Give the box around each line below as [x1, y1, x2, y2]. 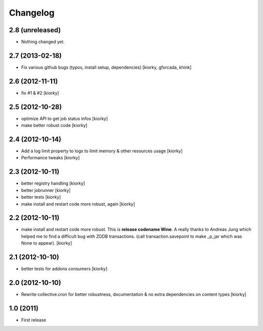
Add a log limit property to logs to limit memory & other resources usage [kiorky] [21, 148, 183, 154]
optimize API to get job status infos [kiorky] [21, 115, 108, 122]
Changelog [9, 7, 55, 18]
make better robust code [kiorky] [21, 123, 88, 128]
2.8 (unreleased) [9, 26, 61, 34]
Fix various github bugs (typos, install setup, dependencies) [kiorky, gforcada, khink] [21, 64, 192, 70]
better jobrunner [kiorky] [21, 187, 71, 193]
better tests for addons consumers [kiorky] [21, 266, 108, 272]
